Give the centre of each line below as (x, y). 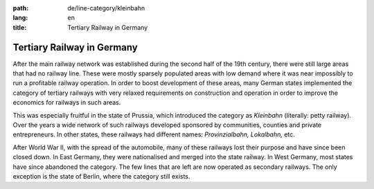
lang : (20, 18)
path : (21, 8)
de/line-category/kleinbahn (106, 8)
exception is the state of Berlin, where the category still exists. (101, 176)
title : (20, 27)
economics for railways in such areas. (67, 102)
